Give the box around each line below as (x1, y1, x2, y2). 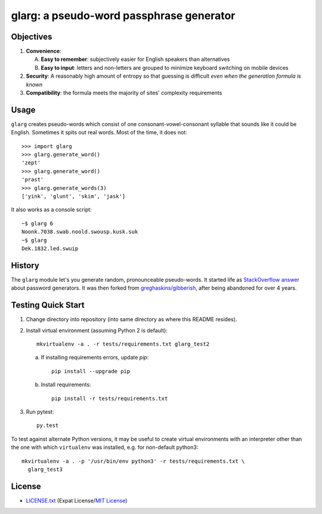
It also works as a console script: (11, 206, 92, 213)
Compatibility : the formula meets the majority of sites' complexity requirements (26, 90, 222, 97)
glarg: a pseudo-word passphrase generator (11, 9, 236, 22)
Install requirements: (41, 381, 91, 388)
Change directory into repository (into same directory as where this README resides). (26, 316, 237, 323)
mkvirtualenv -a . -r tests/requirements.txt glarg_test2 (36, 340, 210, 347)
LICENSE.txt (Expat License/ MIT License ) (26, 497, 128, 504)
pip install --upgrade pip (51, 368, 131, 374)
